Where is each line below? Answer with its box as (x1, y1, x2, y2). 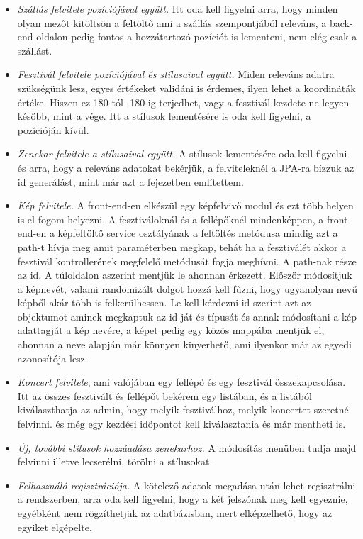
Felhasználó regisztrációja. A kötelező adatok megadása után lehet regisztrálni (17, 477, 356, 492)
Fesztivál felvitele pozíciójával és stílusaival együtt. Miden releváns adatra (17, 67, 335, 82)
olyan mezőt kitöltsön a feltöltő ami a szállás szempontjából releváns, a (17, 15, 327, 30)
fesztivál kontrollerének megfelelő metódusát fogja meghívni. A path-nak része (17, 253, 357, 268)
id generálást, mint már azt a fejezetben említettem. (17, 174, 244, 189)
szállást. (17, 43, 52, 57)
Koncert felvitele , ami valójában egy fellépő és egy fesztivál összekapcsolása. (17, 374, 346, 389)
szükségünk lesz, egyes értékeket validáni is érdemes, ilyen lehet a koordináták (17, 80, 356, 95)
